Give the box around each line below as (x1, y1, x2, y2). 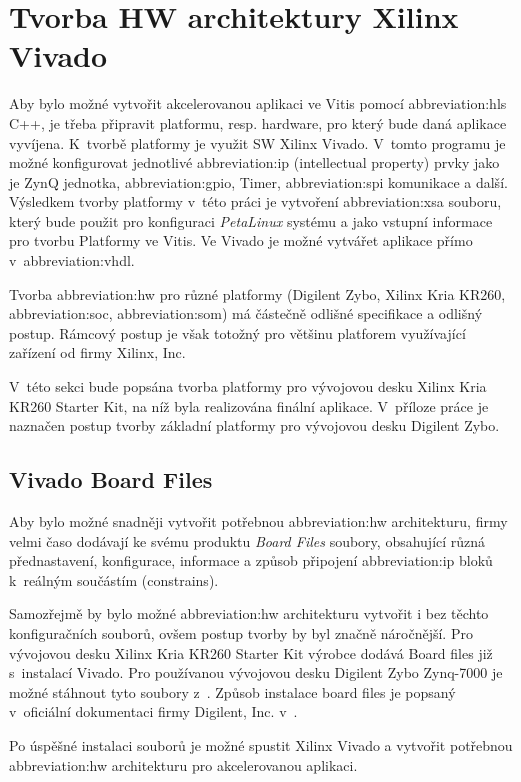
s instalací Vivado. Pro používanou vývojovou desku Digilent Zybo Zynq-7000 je (9, 662, 503, 683)
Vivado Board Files (9, 464, 213, 495)
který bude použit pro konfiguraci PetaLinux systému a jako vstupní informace (9, 210, 493, 231)
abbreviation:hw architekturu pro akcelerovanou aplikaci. (9, 754, 358, 775)
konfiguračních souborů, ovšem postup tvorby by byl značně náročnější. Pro (9, 622, 473, 643)
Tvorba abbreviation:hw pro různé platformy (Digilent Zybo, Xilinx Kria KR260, (9, 283, 506, 304)
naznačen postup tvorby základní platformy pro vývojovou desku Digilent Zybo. (9, 415, 500, 436)
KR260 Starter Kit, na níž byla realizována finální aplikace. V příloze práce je (9, 395, 489, 416)
